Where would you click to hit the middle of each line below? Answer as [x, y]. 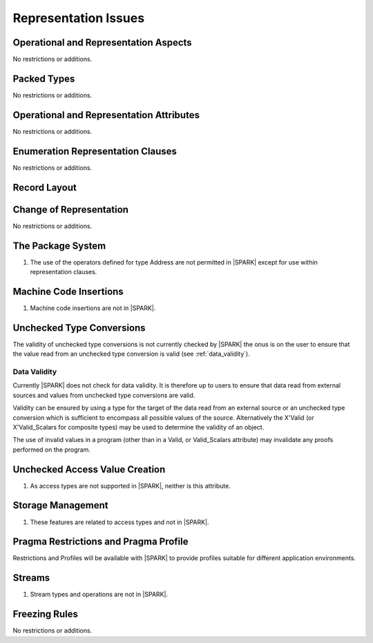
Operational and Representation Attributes [106, 115]
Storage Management [60, 505]
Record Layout [45, 188]
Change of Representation [71, 210]
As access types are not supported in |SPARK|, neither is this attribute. [131, 486]
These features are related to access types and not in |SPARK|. [119, 522]
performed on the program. [52, 450]
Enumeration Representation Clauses [95, 151]
